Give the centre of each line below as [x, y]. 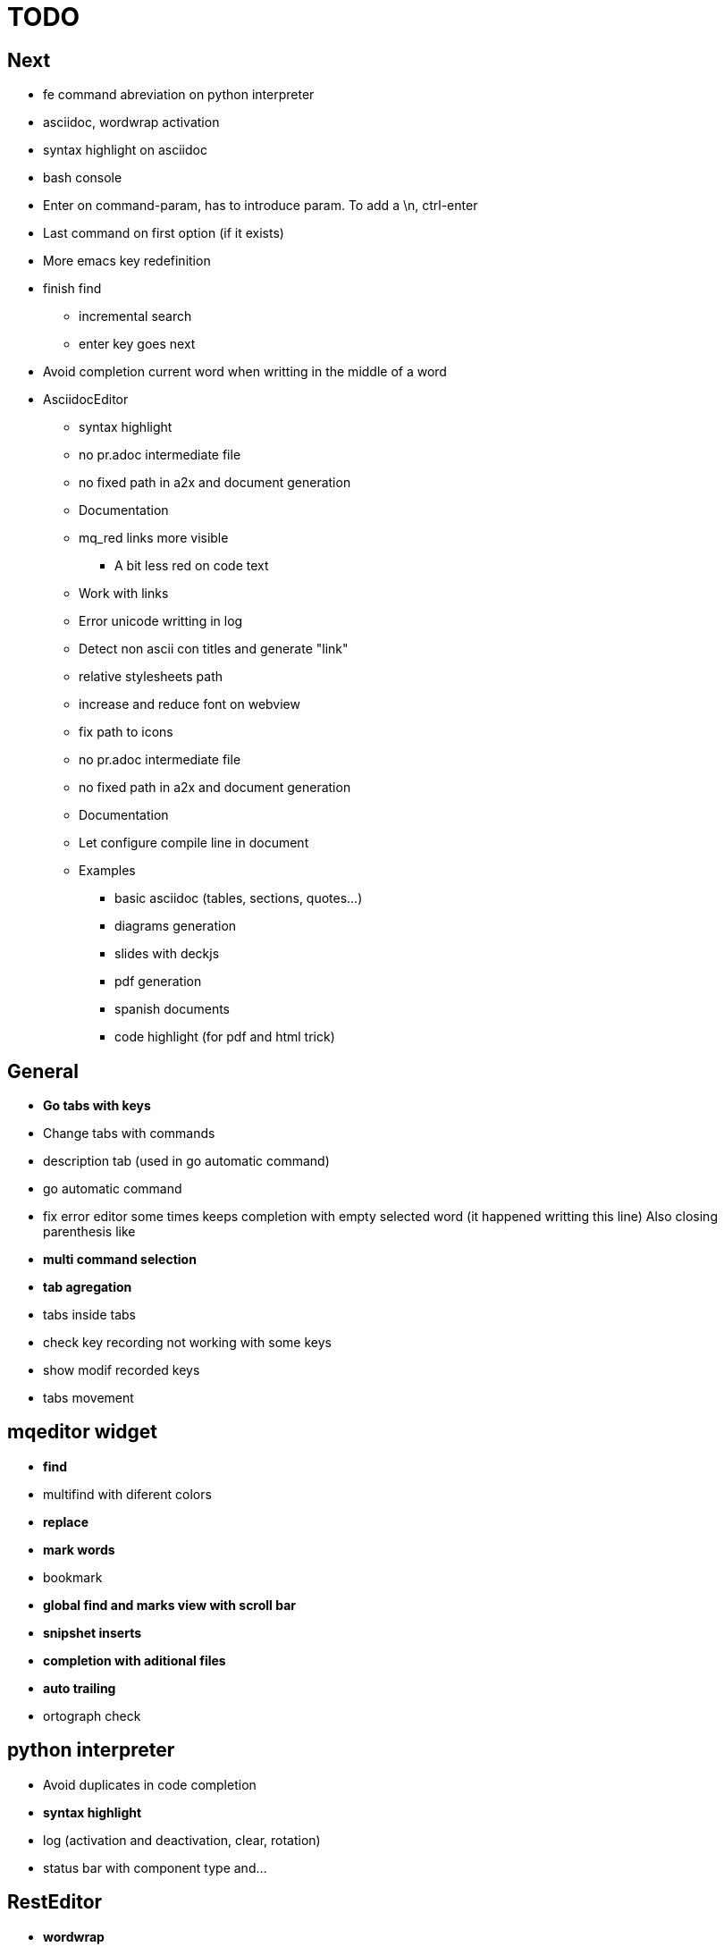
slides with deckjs [167, 954]
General [43, 1071]
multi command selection [120, 1260]
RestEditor [55, 1902]
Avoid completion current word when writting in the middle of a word [245, 372]
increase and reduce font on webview [189, 704]
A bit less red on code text [192, 566]
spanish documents [173, 1009]
